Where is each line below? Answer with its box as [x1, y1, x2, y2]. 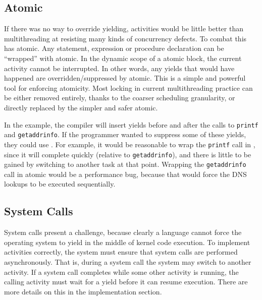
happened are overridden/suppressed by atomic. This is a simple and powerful [4, 73, 246, 83]
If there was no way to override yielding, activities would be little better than [4, 23, 243, 34]
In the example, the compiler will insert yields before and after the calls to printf [4, 119, 258, 130]
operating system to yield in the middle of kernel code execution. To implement [4, 236, 250, 247]
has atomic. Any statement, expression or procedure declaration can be [4, 43, 224, 53]
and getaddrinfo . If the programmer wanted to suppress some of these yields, [4, 129, 246, 140]
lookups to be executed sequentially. [4, 178, 116, 189]
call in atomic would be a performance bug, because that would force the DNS [4, 168, 247, 179]
